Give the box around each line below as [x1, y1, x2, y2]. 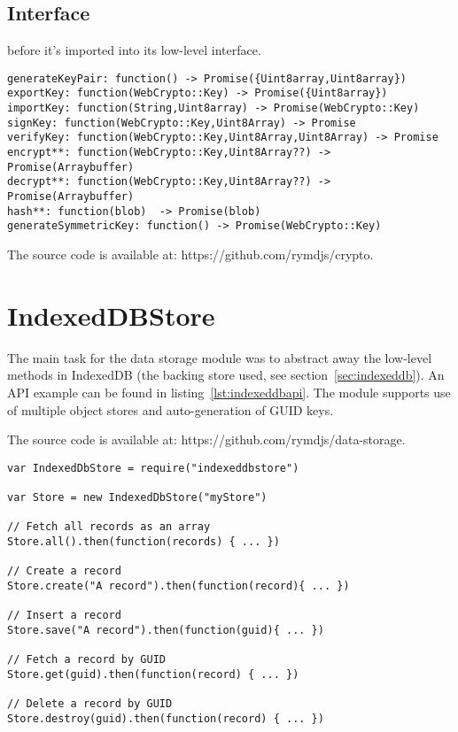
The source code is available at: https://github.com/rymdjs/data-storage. [7, 430, 406, 449]
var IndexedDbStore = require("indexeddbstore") [7, 461, 299, 474]
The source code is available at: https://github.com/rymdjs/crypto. [7, 245, 374, 264]
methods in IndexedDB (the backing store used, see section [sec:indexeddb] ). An [7, 366, 445, 384]
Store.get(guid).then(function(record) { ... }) [7, 667, 299, 681]
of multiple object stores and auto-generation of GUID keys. [7, 400, 334, 419]
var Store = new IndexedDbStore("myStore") [7, 491, 268, 505]
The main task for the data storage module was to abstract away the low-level [7, 348, 432, 366]
